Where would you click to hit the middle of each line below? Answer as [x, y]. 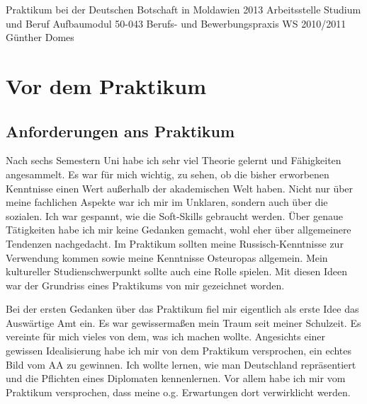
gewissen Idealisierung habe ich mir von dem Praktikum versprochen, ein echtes [179, 351]
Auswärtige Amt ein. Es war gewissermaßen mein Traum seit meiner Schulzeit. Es [183, 322]
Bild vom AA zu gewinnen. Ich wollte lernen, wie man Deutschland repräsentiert [181, 364]
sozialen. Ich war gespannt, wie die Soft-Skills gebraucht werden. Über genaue [174, 215]
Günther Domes [40, 37]
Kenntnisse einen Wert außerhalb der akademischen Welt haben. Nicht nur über [180, 188]
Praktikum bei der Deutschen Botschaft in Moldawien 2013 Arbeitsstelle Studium [183, 9]
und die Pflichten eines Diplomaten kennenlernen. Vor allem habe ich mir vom [176, 378]
